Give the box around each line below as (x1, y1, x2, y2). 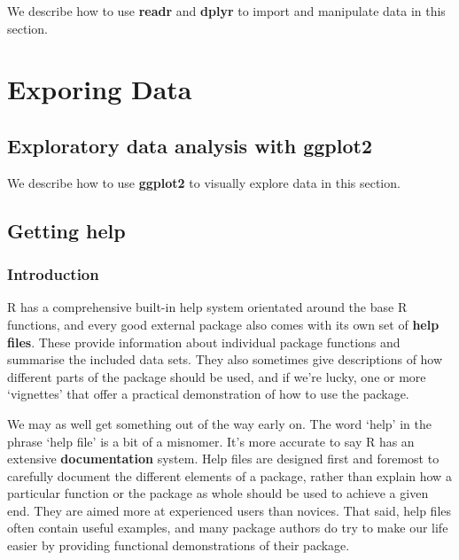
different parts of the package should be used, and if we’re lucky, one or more (7, 367, 426, 385)
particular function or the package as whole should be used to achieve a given (7, 484, 429, 502)
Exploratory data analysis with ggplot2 (7, 131, 373, 159)
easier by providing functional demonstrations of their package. (7, 536, 350, 555)
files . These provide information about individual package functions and (7, 332, 401, 351)
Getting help (7, 216, 126, 244)
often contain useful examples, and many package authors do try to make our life (7, 518, 448, 537)
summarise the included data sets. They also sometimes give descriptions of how (7, 350, 443, 369)
